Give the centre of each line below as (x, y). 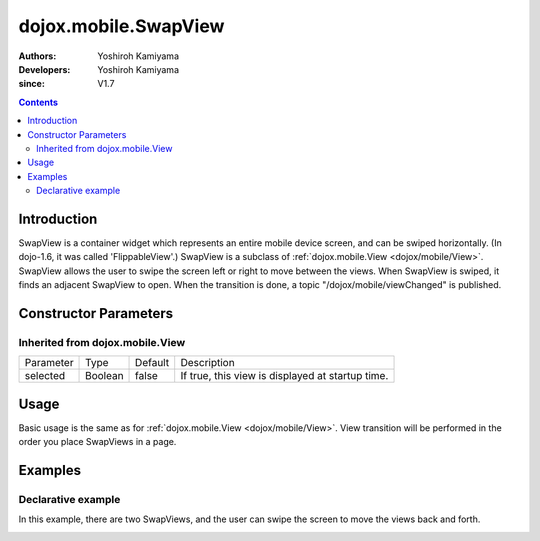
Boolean (104, 376)
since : (31, 84)
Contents (38, 102)
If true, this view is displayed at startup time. (284, 376)
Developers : (44, 69)
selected (45, 376)
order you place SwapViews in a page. (97, 442)
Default (152, 363)
